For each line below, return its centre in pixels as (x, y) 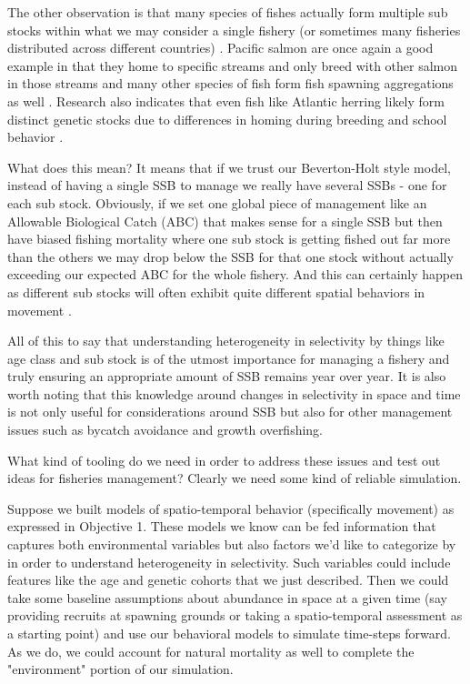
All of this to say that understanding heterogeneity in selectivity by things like (226, 341)
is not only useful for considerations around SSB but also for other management (230, 412)
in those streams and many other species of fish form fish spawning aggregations (230, 83)
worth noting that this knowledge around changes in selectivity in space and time (234, 393)
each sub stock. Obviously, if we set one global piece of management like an (217, 202)
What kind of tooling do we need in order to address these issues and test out (224, 460)
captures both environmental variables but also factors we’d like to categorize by (232, 544)
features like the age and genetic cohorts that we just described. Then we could (228, 580)
